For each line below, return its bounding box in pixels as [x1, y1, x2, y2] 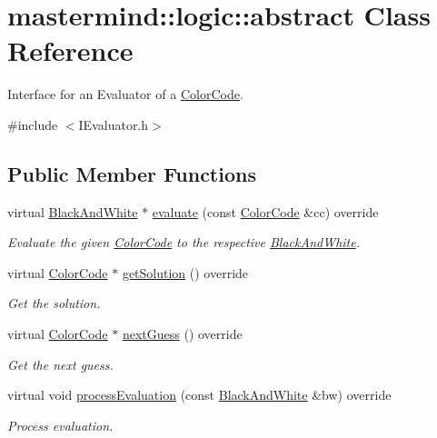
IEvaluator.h [78, 114, 149, 134]
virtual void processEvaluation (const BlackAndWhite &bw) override [7, 385, 392, 404]
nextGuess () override [122, 324, 243, 343]
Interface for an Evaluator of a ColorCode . [7, 85, 243, 104]
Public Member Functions [7, 159, 256, 187]
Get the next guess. [7, 354, 114, 373]
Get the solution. [7, 294, 101, 313]
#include [7, 114, 58, 134]
